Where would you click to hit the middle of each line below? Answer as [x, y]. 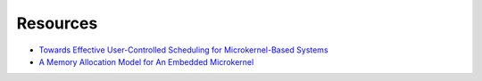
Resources [57, 23]
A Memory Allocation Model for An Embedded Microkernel [146, 61]
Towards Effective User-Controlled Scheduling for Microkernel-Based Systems [184, 50]
